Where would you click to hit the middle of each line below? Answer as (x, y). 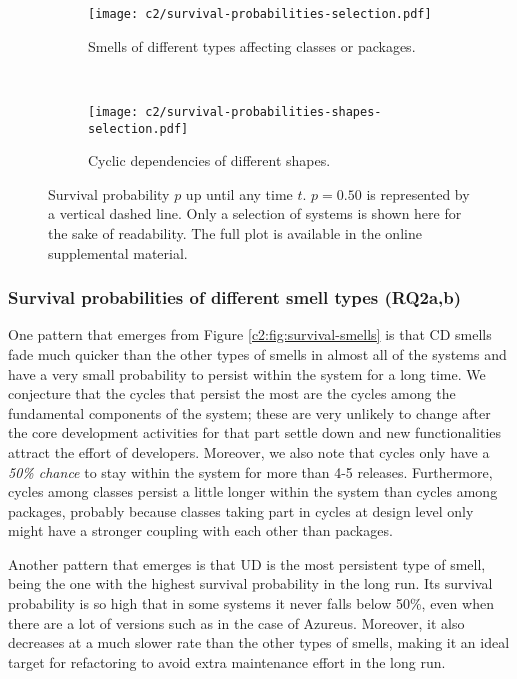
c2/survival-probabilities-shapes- (263, 111)
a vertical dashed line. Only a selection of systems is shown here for (255, 213)
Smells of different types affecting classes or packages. (252, 45)
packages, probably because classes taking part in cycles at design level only (241, 510)
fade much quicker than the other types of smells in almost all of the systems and (257, 353)
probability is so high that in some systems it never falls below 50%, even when (251, 603)
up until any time (239, 193)
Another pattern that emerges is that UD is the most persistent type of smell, (247, 563)
